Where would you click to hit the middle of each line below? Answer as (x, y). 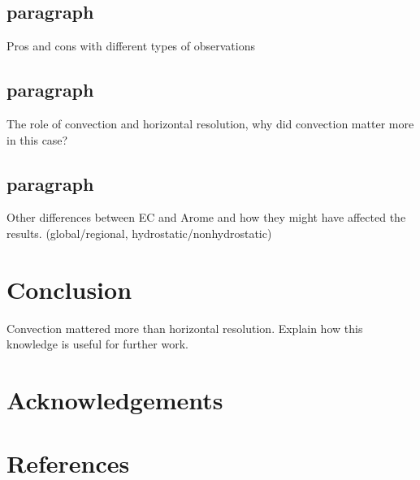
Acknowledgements (115, 400)
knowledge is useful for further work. (97, 344)
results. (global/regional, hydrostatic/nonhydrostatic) (139, 233)
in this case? (37, 139)
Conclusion (69, 289)
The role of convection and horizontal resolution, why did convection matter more (210, 123)
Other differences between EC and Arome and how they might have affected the (206, 217)
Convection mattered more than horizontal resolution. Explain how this (185, 328)
